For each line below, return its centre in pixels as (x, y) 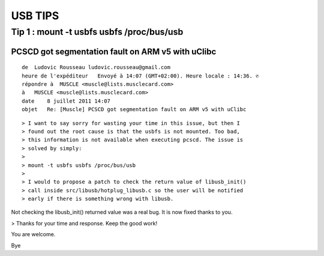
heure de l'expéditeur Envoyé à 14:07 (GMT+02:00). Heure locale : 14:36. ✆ (140, 76)
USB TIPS (35, 16)
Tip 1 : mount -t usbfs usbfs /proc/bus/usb (97, 32)
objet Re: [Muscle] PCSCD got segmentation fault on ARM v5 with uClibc (134, 109)
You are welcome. (33, 234)
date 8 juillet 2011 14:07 (66, 101)
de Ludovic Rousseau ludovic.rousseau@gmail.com (96, 67)
